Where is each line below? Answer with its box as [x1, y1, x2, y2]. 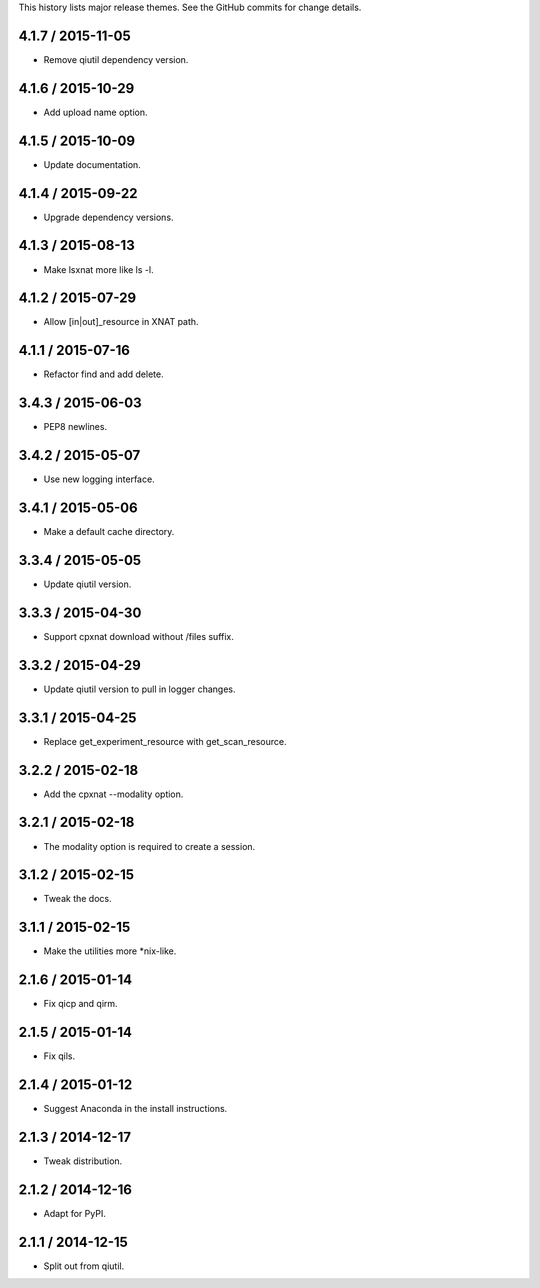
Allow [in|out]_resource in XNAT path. [43, 316, 199, 328]
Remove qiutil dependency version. [43, 53, 189, 65]
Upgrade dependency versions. [43, 211, 174, 223]
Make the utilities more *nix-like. [43, 945, 177, 957]
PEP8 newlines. [43, 421, 108, 433]
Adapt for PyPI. [43, 1207, 107, 1219]
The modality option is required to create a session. [43, 840, 256, 852]
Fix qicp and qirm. [43, 998, 119, 1010]
